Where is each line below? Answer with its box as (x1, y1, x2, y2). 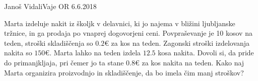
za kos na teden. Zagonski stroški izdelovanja (111, 37, 250, 48)
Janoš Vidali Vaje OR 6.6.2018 (4, 1, 97, 11)
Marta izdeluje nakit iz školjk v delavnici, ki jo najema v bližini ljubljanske (4, 18, 235, 28)
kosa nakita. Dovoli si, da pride (158, 47, 254, 58)
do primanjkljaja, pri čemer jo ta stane (4, 57, 124, 67)
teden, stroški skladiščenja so (4, 37, 93, 48)
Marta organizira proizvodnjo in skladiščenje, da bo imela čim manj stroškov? (4, 67, 244, 77)
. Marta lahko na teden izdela (49, 47, 141, 58)
